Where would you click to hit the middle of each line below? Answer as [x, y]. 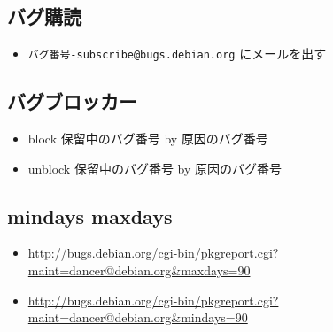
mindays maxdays [90, 216]
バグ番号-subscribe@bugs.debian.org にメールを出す [177, 54]
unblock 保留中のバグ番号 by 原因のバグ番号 [155, 168]
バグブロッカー [72, 101]
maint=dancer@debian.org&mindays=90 [138, 317]
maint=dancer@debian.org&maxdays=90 [139, 270]
